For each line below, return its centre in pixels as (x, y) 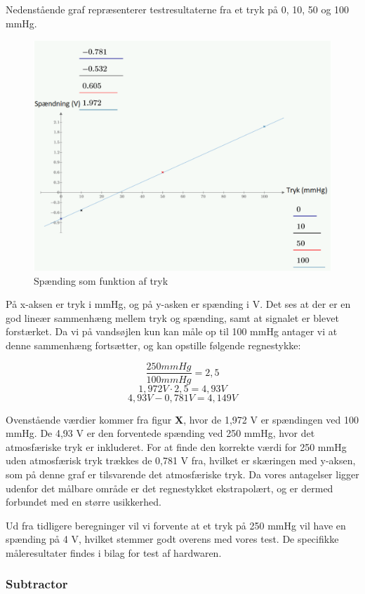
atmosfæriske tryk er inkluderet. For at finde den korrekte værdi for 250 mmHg (176, 446)
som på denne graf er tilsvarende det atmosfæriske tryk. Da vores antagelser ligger (182, 474)
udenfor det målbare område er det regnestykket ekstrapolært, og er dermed (170, 488)
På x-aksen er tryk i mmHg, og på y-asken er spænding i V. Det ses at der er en (178, 304)
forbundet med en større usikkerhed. (84, 502)
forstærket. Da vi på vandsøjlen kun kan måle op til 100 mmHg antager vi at (172, 331)
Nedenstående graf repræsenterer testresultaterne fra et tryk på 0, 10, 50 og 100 (178, 9)
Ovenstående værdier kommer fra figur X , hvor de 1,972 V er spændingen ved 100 (182, 419)
